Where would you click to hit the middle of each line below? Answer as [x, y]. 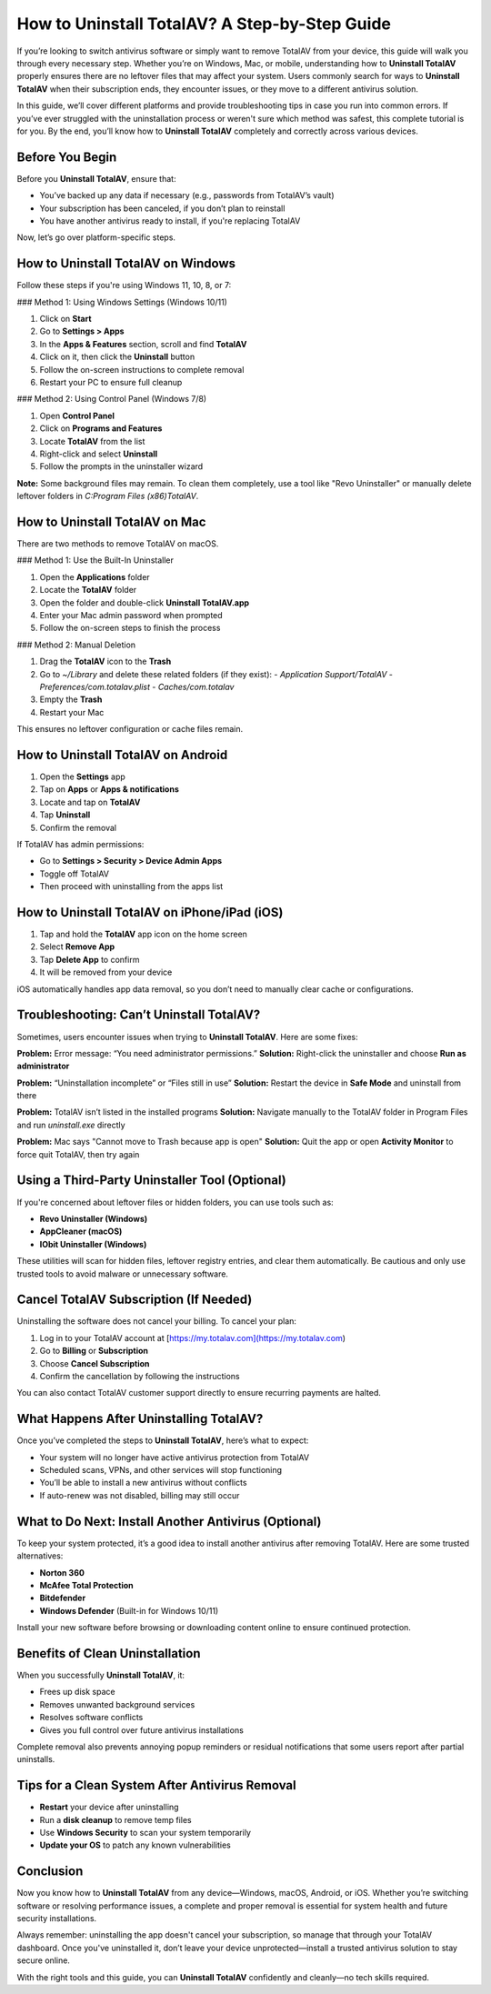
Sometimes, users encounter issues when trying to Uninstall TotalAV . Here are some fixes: [187, 1037]
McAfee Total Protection [86, 1585]
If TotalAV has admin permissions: [80, 844]
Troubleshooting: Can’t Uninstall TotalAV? [139, 1015]
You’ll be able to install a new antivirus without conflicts [143, 1483]
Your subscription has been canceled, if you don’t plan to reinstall [162, 208]
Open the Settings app [83, 777]
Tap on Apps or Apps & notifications [109, 789]
